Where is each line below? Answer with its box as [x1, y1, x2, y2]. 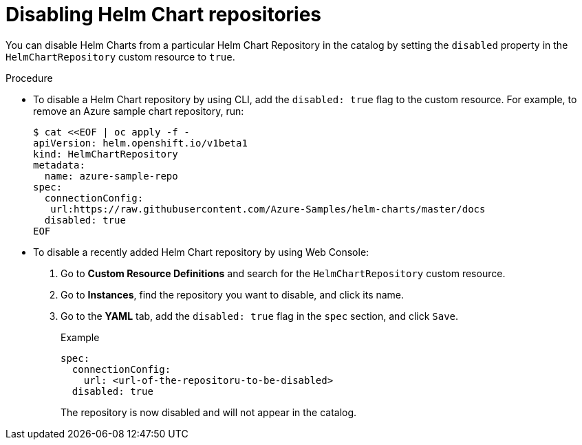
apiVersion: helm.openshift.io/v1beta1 [33, 137, 248, 149]
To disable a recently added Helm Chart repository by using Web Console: [33, 246, 369, 258]
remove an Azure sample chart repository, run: [33, 105, 244, 117]
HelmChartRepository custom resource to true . [6, 50, 235, 63]
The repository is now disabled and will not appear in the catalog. [61, 406, 357, 418]
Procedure [6, 72, 53, 84]
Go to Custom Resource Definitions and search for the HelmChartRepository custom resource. [61, 267, 506, 279]
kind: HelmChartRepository [33, 148, 178, 160]
